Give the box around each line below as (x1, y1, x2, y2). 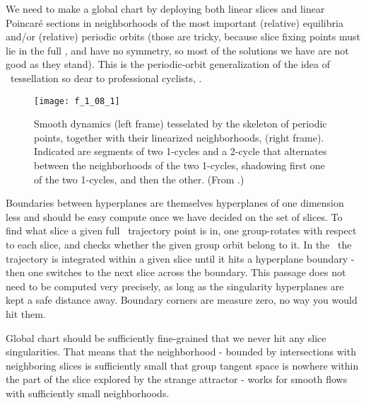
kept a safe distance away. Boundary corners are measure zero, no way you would (6, 292, 358, 307)
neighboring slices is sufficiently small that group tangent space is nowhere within (6, 358, 359, 372)
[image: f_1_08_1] (34, 96, 120, 106)
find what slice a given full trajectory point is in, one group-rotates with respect (6, 223, 357, 238)
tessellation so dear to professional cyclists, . (10, 70, 202, 85)
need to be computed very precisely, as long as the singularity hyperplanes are (6, 278, 344, 293)
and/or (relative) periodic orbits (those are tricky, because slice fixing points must (6, 29, 360, 44)
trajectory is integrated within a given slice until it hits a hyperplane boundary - (6, 251, 355, 266)
